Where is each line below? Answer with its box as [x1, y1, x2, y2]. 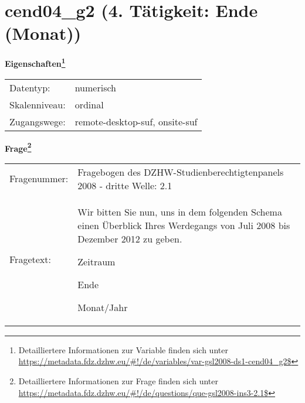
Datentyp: [9, 80, 50, 94]
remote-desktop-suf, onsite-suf [74, 114, 198, 128]
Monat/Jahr [77, 300, 128, 314]
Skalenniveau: [9, 97, 66, 111]
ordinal [74, 97, 104, 111]
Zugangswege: [9, 114, 66, 128]
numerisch [74, 80, 116, 94]
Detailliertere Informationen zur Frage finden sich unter [18, 375, 219, 387]
